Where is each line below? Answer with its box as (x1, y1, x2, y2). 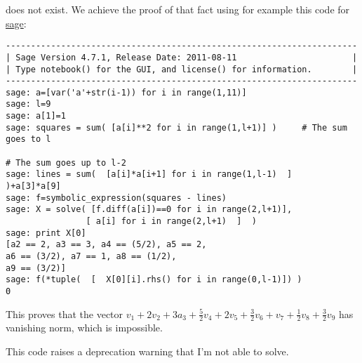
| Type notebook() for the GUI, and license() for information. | (6, 64, 358, 74)
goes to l (6, 134, 51, 145)
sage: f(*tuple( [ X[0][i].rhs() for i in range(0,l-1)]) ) (6, 275, 302, 285)
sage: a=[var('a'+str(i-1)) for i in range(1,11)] (6, 87, 247, 98)
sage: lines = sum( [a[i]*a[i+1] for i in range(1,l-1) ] (6, 169, 293, 180)
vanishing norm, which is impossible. (6, 320, 163, 335)
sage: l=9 (6, 99, 51, 110)
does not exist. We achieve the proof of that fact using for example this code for (6, 2, 350, 16)
